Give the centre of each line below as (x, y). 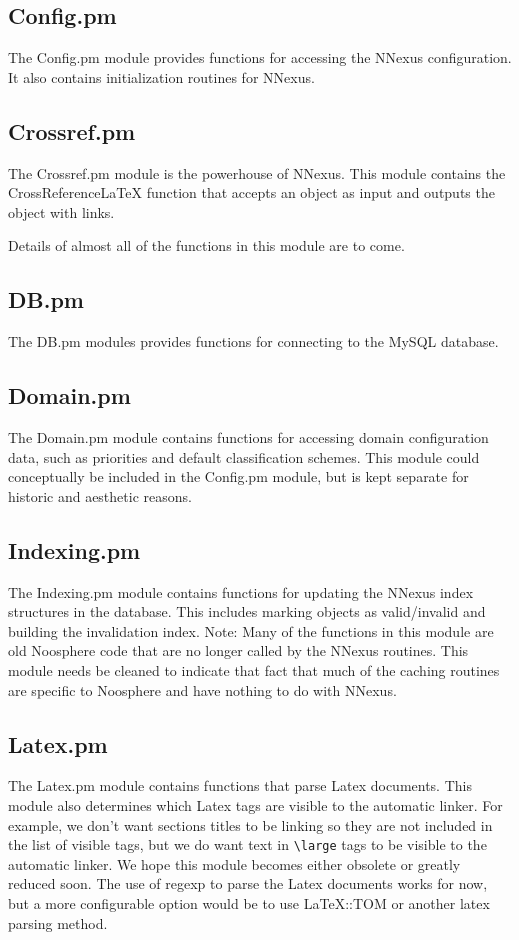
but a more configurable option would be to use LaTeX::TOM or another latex (249, 902)
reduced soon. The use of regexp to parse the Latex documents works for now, (248, 883)
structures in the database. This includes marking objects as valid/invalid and (247, 611)
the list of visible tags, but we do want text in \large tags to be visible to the (247, 844)
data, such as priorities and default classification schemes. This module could (244, 456)
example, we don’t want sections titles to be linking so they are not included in (250, 824)
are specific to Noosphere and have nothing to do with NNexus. (202, 689)
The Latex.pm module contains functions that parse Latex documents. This (240, 785)
